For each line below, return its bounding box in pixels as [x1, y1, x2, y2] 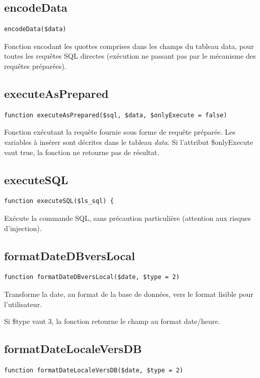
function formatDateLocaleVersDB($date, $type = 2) [4, 366, 183, 374]
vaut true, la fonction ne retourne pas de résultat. [4, 146, 159, 157]
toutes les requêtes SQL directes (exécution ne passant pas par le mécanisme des [4, 51, 256, 61]
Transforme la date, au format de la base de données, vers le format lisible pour [4, 288, 253, 299]
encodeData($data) [4, 26, 66, 33]
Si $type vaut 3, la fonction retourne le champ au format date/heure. [4, 316, 220, 326]
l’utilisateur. [4, 298, 42, 309]
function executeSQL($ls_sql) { [4, 197, 114, 205]
